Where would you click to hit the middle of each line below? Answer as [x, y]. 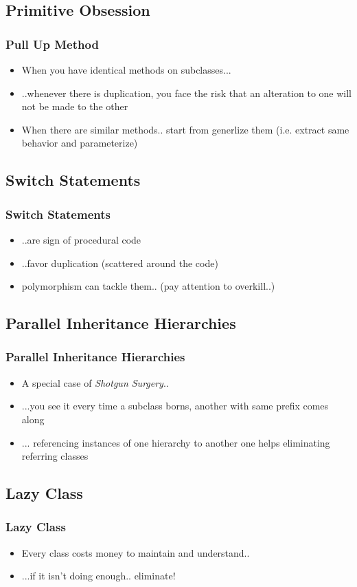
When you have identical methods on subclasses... [126, 70]
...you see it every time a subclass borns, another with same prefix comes [175, 406]
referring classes [55, 456]
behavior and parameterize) [80, 143]
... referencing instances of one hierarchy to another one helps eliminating [176, 442]
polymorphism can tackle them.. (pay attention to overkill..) [148, 286]
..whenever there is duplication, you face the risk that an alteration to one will [187, 93]
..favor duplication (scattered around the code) [120, 263]
